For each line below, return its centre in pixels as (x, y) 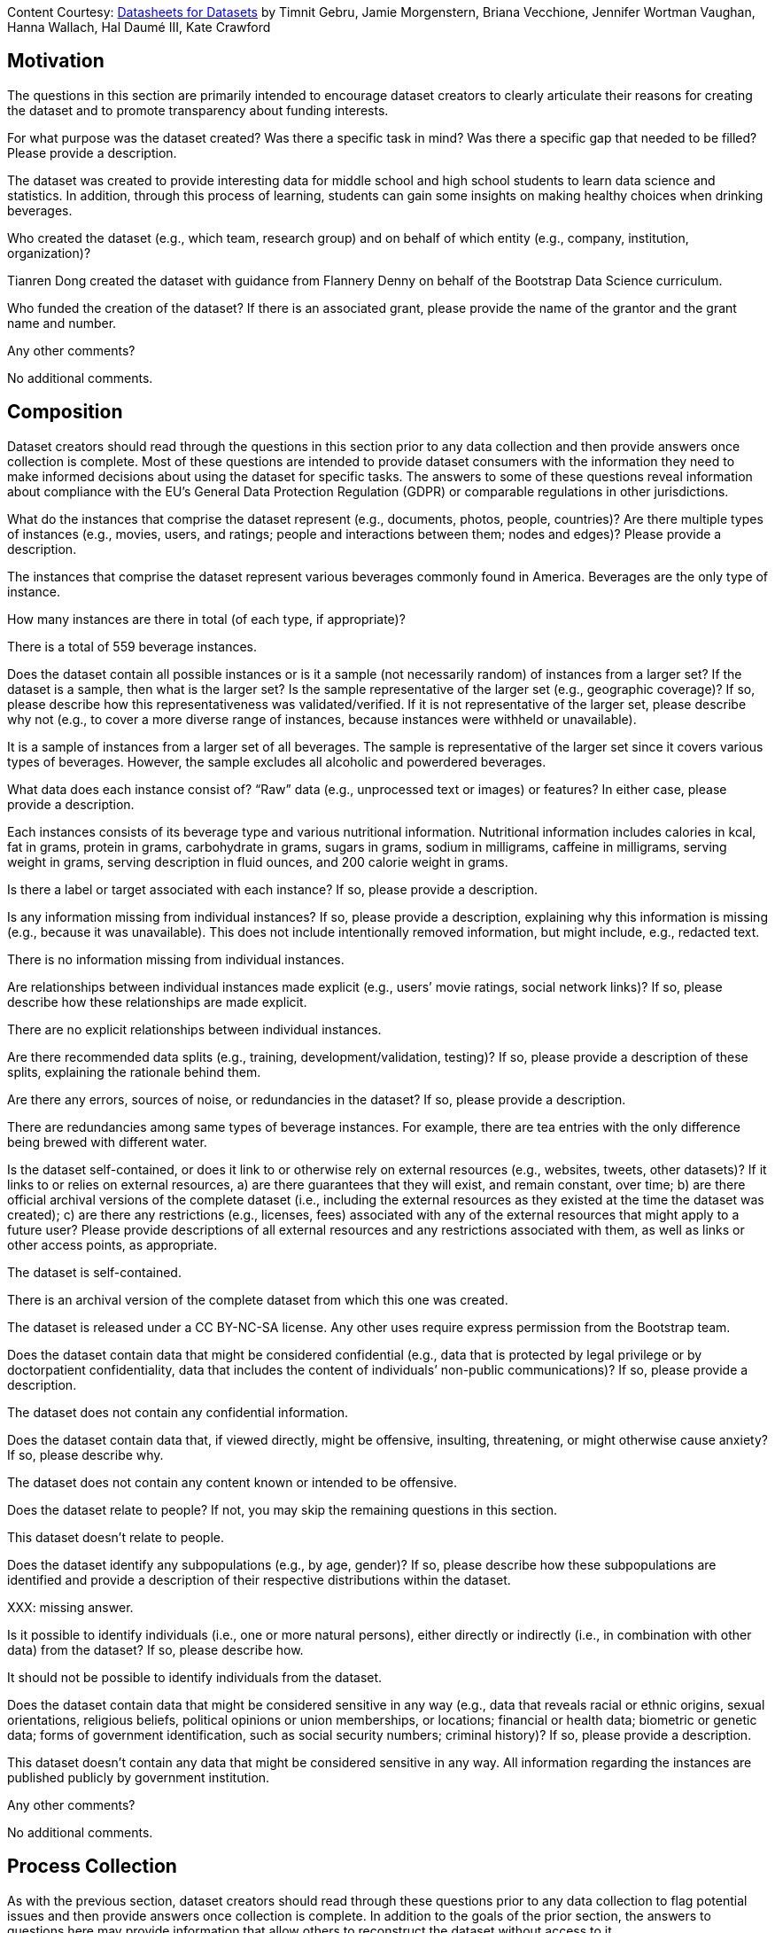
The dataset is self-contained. (94, 1272)
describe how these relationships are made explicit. (157, 1002)
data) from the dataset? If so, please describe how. (155, 1649)
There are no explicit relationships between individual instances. (194, 1029)
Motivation (56, 61)
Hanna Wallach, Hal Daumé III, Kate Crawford (139, 27)
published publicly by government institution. (139, 1777)
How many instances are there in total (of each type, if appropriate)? (206, 619)
